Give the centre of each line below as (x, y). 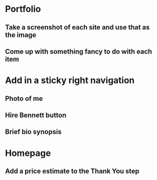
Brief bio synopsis (33, 132)
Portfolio (23, 9)
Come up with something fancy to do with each (78, 51)
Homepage (28, 153)
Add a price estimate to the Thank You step (72, 171)
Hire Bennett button (36, 115)
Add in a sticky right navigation (70, 80)
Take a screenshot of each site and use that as (78, 27)
